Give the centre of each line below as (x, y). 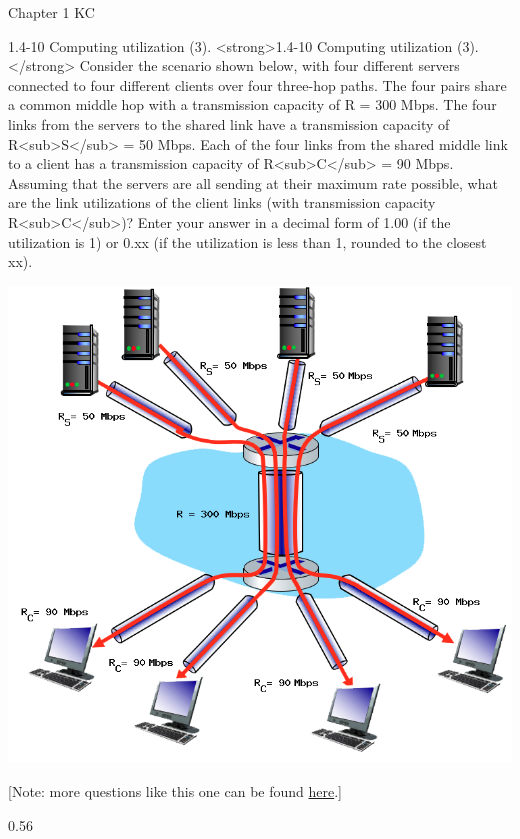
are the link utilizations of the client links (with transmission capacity (222, 202)
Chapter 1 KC (51, 12)
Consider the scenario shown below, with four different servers (269, 65)
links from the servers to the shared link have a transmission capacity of (229, 123)
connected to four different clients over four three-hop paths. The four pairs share (257, 84)
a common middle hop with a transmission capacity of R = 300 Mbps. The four (252, 104)
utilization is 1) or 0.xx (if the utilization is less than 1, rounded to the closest (247, 241)
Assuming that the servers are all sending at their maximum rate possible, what (253, 182)
